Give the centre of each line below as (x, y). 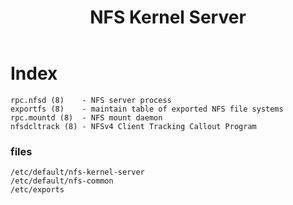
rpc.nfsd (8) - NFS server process (91, 100)
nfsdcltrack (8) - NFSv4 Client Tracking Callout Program (133, 126)
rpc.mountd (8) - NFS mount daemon (86, 117)
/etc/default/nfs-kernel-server (77, 172)
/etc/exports (37, 190)
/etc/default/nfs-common (62, 181)
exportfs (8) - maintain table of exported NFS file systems (147, 109)
